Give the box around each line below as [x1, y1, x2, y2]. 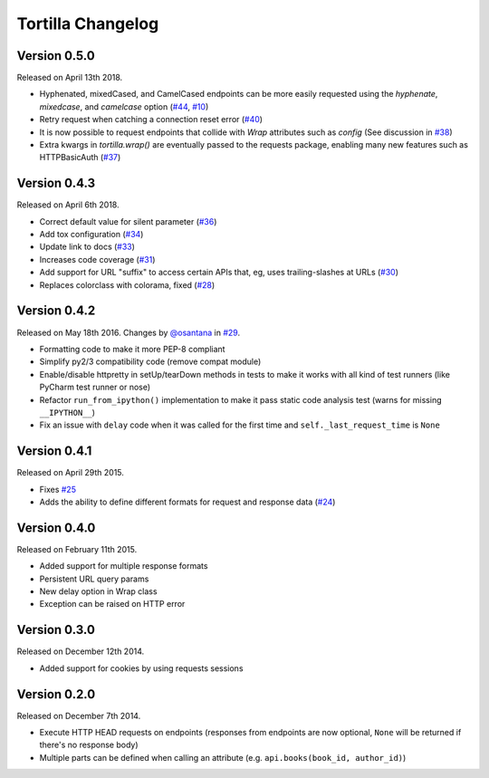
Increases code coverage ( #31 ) [39, 254, 156, 264]
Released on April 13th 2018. [16, 72, 123, 83]
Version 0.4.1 [16, 444, 92, 459]
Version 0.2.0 [16, 687, 96, 702]
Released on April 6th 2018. [16, 199, 120, 210]
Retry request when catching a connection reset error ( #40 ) [39, 114, 263, 125]
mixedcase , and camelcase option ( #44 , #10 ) [39, 101, 209, 112]
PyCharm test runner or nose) [39, 381, 151, 393]
